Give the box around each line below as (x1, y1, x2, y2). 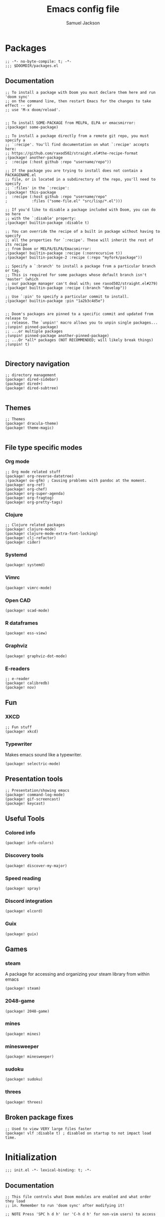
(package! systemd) (5, 562, 45, 568)
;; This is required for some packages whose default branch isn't (5, 272, 147, 277)
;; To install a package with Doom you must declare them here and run (5, 90, 156, 95)
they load (5, 1199, 26, 1204)
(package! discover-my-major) (5, 863, 68, 868)
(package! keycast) (5, 801, 45, 806)
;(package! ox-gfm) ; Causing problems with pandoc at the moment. (5, 478, 147, 483)
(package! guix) (5, 932, 39, 937)
